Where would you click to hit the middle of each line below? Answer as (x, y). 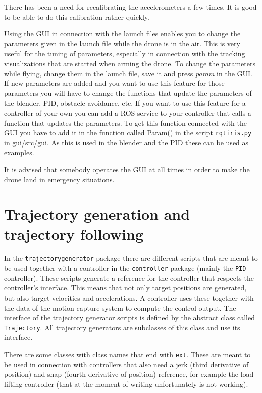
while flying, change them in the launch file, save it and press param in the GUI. (128, 73)
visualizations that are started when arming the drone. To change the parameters (130, 63)
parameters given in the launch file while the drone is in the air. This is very (122, 43)
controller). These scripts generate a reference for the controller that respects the (129, 278)
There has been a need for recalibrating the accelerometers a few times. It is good (130, 7)
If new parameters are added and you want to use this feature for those (114, 83)
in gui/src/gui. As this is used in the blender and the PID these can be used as (126, 142)
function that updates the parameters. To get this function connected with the (125, 122)
